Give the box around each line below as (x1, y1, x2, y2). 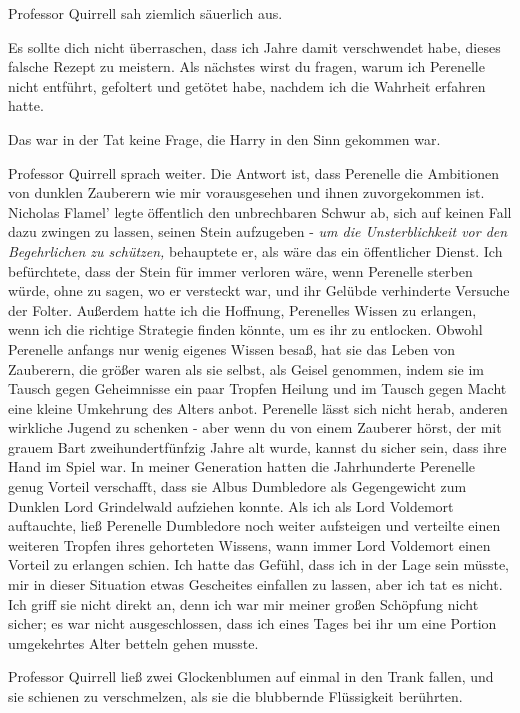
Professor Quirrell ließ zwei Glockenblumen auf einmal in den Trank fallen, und (8, 666, 494, 687)
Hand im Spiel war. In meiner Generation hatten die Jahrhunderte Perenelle (8, 456, 476, 477)
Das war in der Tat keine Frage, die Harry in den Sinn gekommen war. (8, 128, 441, 149)
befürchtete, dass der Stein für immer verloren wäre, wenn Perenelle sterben (8, 260, 473, 281)
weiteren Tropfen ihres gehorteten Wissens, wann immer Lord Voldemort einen (8, 534, 491, 555)
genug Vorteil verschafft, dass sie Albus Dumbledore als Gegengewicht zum (8, 476, 467, 497)
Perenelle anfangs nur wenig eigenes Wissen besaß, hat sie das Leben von (8, 338, 456, 359)
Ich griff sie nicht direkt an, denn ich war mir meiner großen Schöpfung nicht (8, 593, 479, 614)
